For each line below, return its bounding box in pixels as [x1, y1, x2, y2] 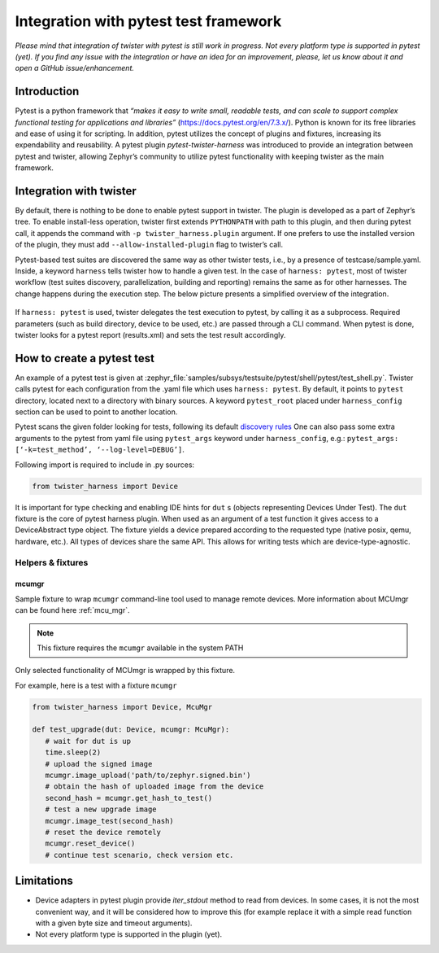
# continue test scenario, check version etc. [45, 850, 234, 859]
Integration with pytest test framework [15, 12, 282, 30]
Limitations [15, 874, 73, 888]
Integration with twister [15, 184, 137, 198]
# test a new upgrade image [45, 805, 158, 814]
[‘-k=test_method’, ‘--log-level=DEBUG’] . [15, 444, 185, 455]
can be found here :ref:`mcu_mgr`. [15, 605, 130, 615]
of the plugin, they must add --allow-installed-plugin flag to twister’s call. [15, 240, 284, 250]
